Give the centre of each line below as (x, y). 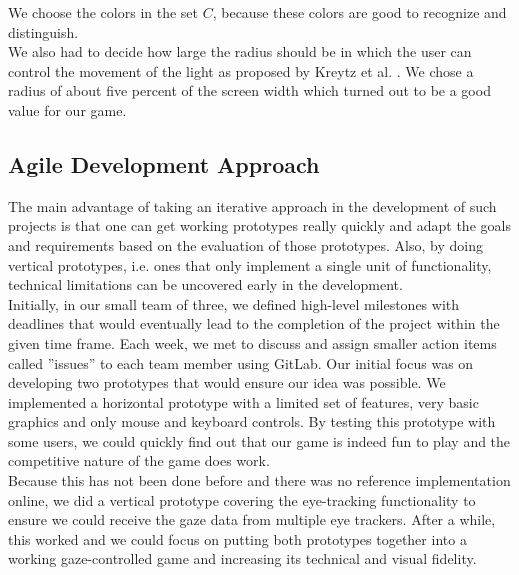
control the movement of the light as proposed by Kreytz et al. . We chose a (241, 70)
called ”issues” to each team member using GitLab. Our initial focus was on (241, 362)
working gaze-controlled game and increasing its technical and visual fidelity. (242, 558)
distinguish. (43, 31)
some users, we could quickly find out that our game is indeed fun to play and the (259, 440)
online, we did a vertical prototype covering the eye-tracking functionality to (242, 499)
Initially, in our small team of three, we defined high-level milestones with (234, 303)
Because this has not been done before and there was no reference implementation (259, 480)
